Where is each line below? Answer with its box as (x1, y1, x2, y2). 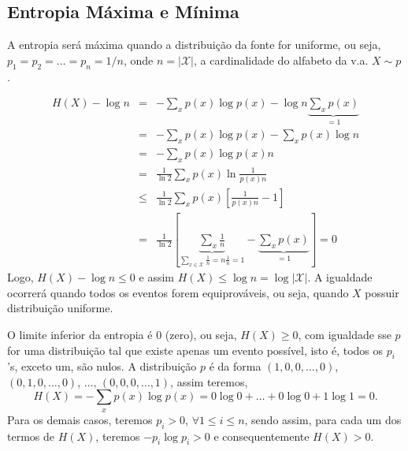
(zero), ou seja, (165, 326, 237, 342)
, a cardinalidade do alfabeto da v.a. (194, 51, 369, 68)
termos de (7, 427, 54, 444)
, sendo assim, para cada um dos (244, 411, 402, 427)
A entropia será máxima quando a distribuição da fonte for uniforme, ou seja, (7, 36, 381, 53)
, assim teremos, (170, 373, 248, 389)
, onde (123, 51, 154, 68)
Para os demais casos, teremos (7, 411, 153, 427)
